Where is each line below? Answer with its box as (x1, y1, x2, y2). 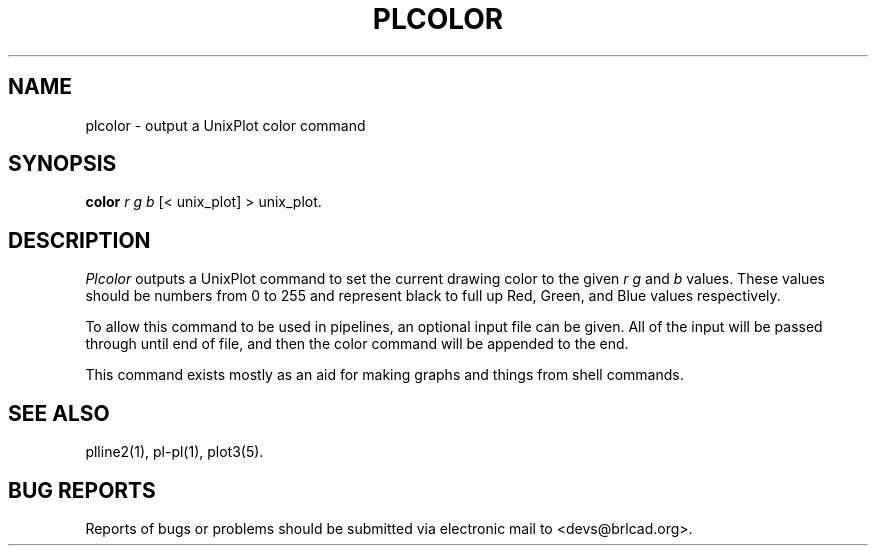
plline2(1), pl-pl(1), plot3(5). (85, 443, 264, 461)
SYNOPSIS (8, 151, 117, 177)
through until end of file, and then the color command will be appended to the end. (85, 335, 629, 353)
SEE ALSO (8, 400, 110, 426)
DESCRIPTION (8, 227, 151, 253)
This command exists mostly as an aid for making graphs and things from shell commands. (85, 366, 684, 384)
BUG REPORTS (8, 477, 156, 503)
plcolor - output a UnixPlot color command (85, 116, 366, 134)
